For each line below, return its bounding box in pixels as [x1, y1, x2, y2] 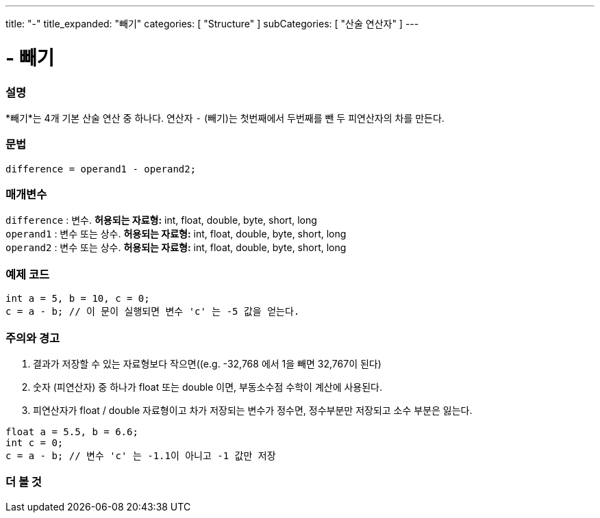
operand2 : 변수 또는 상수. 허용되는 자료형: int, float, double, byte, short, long [5, 242, 347, 254]
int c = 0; [5, 437, 64, 448]
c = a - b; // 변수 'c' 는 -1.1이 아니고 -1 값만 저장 [5, 450, 276, 461]
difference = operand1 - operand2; [5, 163, 197, 174]
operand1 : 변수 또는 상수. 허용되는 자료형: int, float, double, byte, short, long [5, 228, 347, 240]
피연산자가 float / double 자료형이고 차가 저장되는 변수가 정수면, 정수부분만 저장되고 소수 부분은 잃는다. [33, 404, 473, 416]
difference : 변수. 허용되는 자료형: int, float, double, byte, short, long [5, 214, 317, 226]
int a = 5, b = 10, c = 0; [5, 293, 150, 305]
